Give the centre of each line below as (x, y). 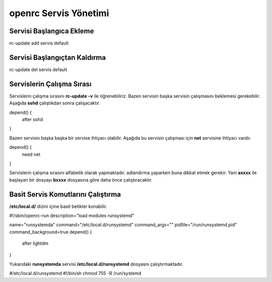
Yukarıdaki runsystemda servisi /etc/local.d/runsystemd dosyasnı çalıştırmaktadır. (96, 264)
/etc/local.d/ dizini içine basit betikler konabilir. (58, 206)
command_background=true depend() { (51, 232)
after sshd (32, 120)
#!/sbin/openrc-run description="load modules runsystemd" (72, 216)
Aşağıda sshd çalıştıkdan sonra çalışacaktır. (55, 103)
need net (31, 154)
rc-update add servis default (39, 43)
